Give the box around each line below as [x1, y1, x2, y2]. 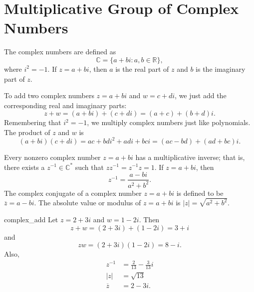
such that [75, 161, 104, 172]
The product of [4, 127, 50, 137]
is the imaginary [196, 63, 246, 74]
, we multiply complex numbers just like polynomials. [87, 117, 251, 128]
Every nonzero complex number [4, 151, 101, 162]
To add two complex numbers [4, 90, 94, 101]
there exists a [4, 161, 45, 172]
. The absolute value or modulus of [34, 197, 141, 208]
